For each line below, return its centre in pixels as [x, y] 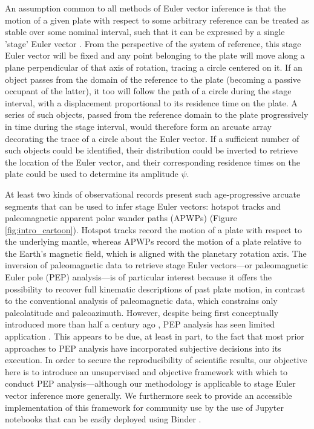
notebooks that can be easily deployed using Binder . [103, 419]
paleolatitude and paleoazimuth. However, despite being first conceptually [142, 312]
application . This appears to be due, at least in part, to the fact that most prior [155, 336]
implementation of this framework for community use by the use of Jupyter [145, 407]
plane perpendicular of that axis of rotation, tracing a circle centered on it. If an [154, 67]
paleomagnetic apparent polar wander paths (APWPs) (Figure [121, 218]
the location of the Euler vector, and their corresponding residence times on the [152, 162]
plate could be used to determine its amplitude [92, 174]
